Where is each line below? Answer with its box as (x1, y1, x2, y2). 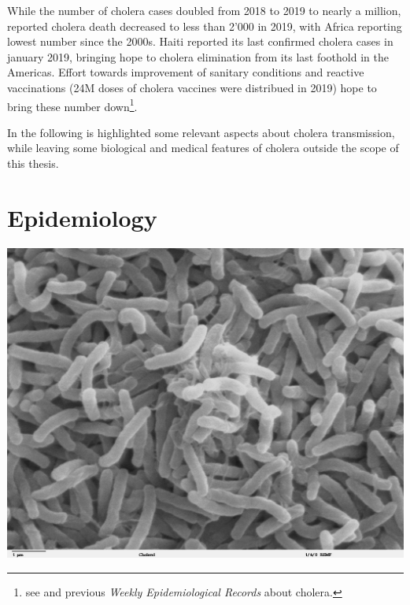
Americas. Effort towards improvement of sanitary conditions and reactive (7, 64, 364, 80)
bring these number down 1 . (7, 95, 138, 114)
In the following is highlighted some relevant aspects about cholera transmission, (7, 124, 395, 140)
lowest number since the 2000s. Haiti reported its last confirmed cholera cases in (7, 33, 393, 50)
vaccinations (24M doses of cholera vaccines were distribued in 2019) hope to (7, 79, 377, 95)
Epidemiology (7, 201, 157, 233)
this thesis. (7, 155, 59, 171)
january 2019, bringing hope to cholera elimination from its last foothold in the (7, 48, 389, 65)
